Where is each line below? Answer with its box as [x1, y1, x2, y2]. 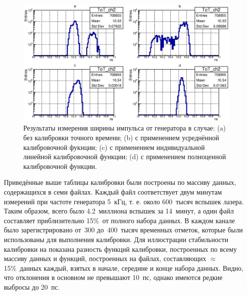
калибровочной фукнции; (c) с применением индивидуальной [23, 142, 205, 152]
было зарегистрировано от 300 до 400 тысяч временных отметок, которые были [4, 225, 243, 235]
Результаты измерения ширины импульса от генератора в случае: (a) [23, 123, 226, 133]
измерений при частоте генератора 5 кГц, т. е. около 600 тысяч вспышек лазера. [4, 196, 244, 206]
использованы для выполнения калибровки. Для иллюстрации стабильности [4, 234, 229, 244]
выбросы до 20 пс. [4, 281, 60, 292]
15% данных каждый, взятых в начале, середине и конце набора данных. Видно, [4, 262, 244, 273]
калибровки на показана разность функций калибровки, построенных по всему [4, 244, 237, 254]
